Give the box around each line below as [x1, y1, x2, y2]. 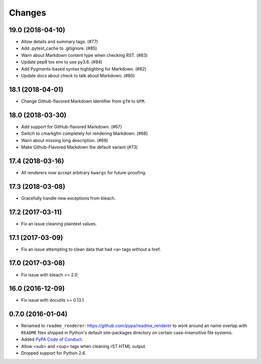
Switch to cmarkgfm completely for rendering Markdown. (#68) [21, 130, 148, 136]
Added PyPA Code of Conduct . [21, 336, 83, 343]
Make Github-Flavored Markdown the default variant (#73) [21, 144, 138, 150]
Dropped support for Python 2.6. [21, 350, 86, 356]
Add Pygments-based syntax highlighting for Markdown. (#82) [21, 66, 147, 72]
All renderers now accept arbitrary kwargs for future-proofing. [21, 169, 147, 175]
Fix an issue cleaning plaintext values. [21, 220, 97, 226]
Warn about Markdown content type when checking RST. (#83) [21, 52, 148, 58]
